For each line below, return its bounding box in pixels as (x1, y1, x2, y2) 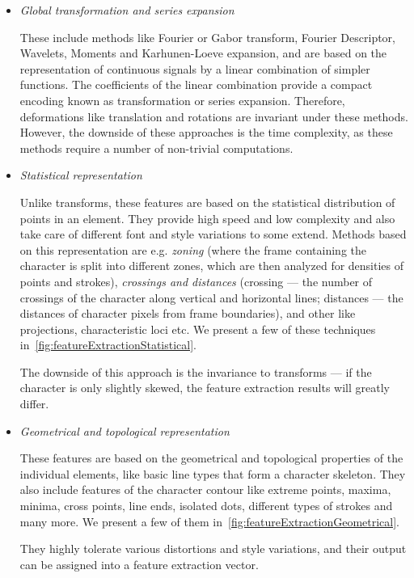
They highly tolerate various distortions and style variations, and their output (19, 540, 407, 557)
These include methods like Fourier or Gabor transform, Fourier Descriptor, (19, 28, 395, 45)
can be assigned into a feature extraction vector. (19, 555, 259, 572)
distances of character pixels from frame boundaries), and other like (19, 305, 356, 322)
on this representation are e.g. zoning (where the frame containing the (19, 241, 366, 258)
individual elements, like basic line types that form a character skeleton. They (19, 465, 406, 482)
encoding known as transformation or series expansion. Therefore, (19, 91, 345, 108)
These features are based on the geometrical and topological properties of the (19, 449, 403, 466)
